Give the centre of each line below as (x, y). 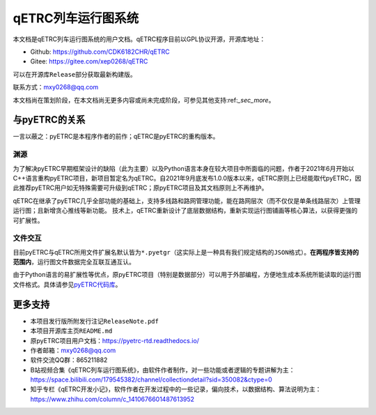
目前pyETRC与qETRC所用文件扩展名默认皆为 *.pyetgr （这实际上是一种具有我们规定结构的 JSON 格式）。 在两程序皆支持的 (186, 252)
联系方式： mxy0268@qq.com (56, 87)
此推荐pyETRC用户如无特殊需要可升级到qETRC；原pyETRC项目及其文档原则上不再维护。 (140, 188)
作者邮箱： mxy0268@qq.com (73, 350)
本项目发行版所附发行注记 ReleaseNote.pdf (95, 321)
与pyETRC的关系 (49, 120)
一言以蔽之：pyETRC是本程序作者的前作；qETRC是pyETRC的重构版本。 (116, 137)
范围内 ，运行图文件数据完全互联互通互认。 (74, 262)
